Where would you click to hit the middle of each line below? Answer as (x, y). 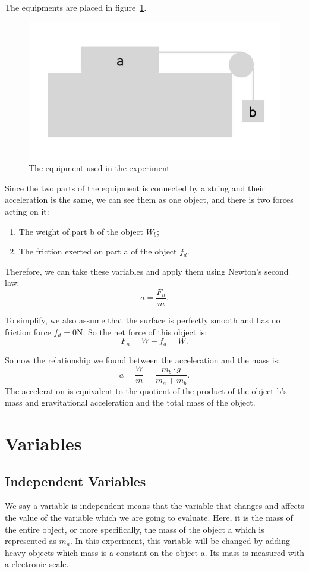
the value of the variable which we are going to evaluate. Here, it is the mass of (149, 518)
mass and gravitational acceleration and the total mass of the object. (130, 402)
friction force (28, 331)
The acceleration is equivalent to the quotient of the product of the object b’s (146, 390)
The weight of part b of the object (81, 231)
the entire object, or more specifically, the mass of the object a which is (135, 529)
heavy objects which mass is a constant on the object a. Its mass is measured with (154, 552)
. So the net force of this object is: (145, 331)
